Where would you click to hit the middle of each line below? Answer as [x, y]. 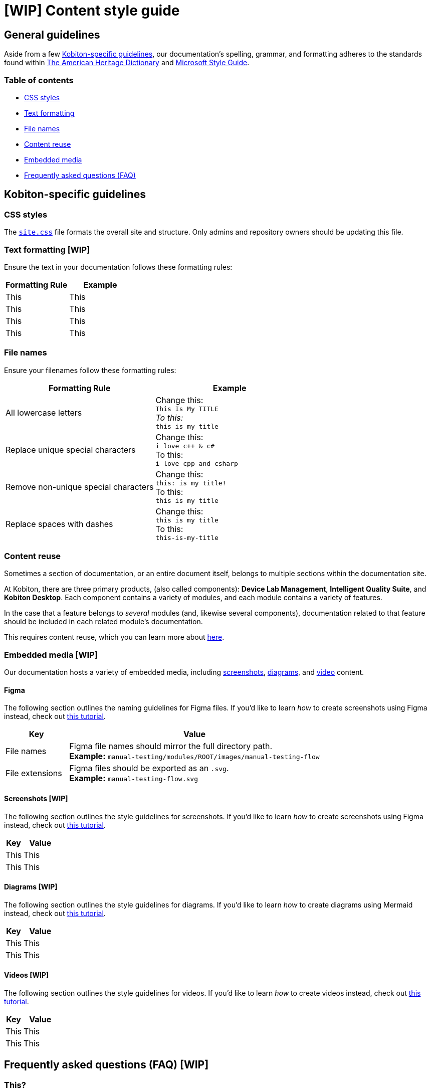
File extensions [34, 773]
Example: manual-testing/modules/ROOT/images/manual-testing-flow [194, 756]
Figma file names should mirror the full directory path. [171, 746]
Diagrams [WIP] [31, 887]
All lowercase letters [44, 412]
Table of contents [39, 80]
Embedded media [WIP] [51, 655]
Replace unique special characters [71, 449]
